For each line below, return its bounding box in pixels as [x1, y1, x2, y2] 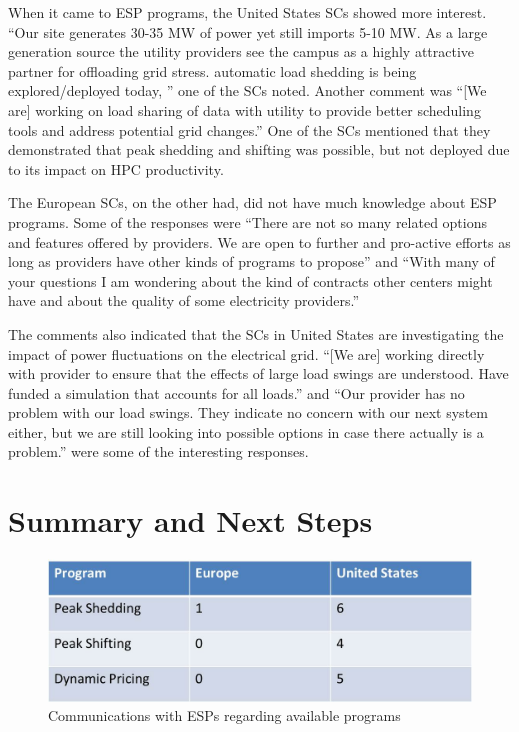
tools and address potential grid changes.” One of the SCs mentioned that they [8, 119, 491, 140]
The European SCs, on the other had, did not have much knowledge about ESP [8, 192, 497, 213]
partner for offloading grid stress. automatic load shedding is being [8, 60, 417, 81]
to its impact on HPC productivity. [8, 158, 224, 179]
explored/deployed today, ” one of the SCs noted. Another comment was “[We [8, 80, 487, 101]
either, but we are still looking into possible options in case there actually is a [8, 421, 484, 442]
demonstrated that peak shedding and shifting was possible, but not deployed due [8, 139, 510, 160]
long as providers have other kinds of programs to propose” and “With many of [8, 251, 495, 272]
